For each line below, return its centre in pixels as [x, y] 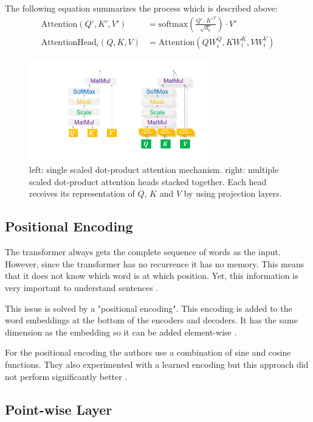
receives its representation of [82, 193]
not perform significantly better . [66, 376]
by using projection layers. [233, 193]
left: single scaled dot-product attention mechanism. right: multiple [154, 170]
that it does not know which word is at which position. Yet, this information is [152, 276]
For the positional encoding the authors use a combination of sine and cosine [148, 352]
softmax [173, 24]
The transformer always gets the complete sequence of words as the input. [143, 252]
